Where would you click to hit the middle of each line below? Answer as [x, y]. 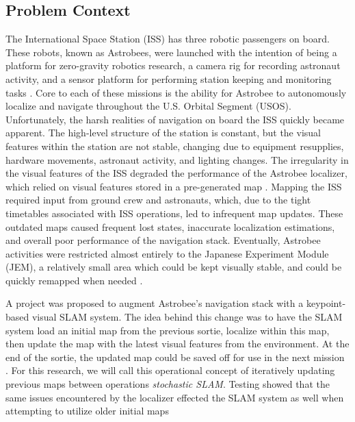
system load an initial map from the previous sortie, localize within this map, [168, 330]
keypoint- [326, 303]
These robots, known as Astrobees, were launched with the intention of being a [171, 52]
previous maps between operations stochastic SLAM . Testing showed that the [168, 384]
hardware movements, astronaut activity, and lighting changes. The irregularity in [177, 159]
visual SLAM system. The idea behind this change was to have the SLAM [187, 317]
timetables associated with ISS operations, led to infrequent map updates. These [174, 213]
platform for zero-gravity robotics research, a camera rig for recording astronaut [173, 65]
